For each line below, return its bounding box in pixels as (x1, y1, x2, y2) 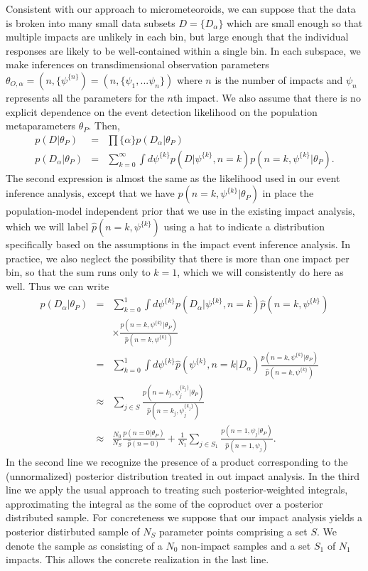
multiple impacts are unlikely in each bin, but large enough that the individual (6, 29, 349, 44)
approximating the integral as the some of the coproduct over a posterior (6, 496, 323, 511)
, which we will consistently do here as (177, 265, 344, 279)
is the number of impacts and (215, 72, 343, 87)
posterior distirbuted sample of (6, 524, 140, 538)
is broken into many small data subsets (6, 15, 175, 30)
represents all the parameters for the (6, 90, 164, 105)
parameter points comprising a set (158, 524, 308, 538)
